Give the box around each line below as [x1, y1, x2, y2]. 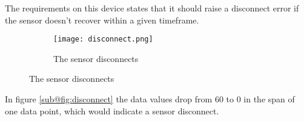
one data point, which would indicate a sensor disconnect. [5, 104, 219, 117]
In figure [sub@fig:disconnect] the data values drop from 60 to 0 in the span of [5, 93, 295, 105]
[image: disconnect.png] [53, 35, 153, 44]
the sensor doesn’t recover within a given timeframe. [5, 13, 199, 26]
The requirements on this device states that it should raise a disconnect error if [5, 2, 299, 14]
